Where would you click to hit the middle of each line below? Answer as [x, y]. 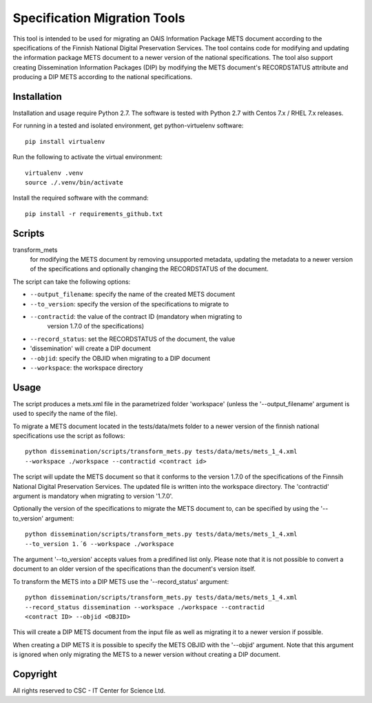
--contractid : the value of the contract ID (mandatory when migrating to [136, 316]
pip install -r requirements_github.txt [94, 214]
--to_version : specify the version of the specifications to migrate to [130, 304]
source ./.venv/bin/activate [74, 182]
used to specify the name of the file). [65, 414]
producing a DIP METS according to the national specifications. [103, 77]
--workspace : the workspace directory [86, 368]
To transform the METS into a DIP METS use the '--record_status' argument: [121, 581]
